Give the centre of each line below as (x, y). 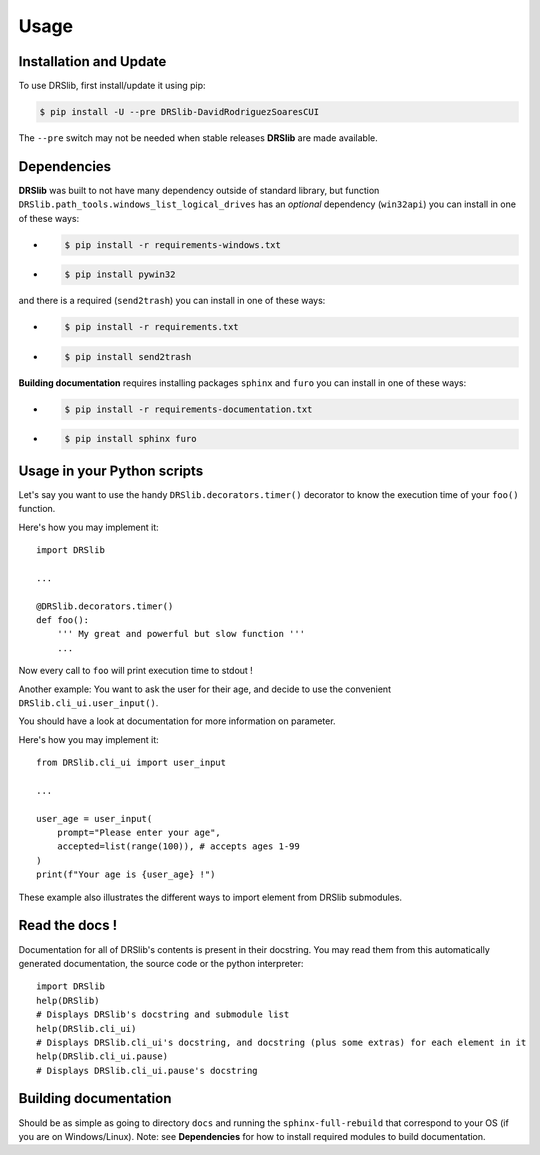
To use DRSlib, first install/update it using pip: (112, 86)
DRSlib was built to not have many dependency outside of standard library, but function (199, 190)
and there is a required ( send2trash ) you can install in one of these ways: (172, 301)
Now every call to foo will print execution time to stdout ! (136, 671)
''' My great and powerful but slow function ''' (180, 634)
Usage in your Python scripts (111, 470)
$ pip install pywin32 (120, 274)
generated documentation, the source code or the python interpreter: (161, 963)
